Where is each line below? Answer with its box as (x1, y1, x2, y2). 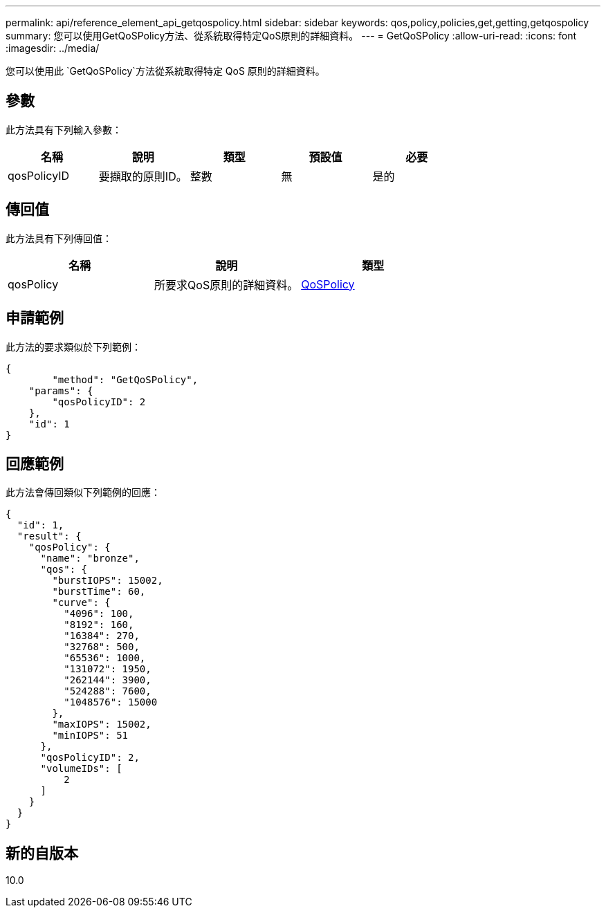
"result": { (17, 531, 82, 542)
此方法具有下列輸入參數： (6, 123, 122, 136)
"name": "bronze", (40, 553, 140, 564)
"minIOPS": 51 (52, 730, 129, 741)
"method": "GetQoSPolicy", (52, 373, 199, 385)
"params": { (28, 385, 93, 396)
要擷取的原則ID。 (98, 169, 187, 183)
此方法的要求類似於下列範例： (6, 340, 141, 353)
